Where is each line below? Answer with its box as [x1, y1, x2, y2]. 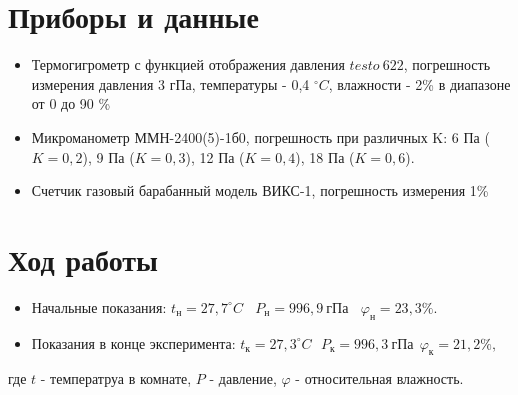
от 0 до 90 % [31, 93, 111, 114]
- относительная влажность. [295, 368, 464, 389]
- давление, [209, 368, 277, 389]
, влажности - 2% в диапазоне [328, 73, 511, 94]
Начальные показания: [31, 296, 167, 317]
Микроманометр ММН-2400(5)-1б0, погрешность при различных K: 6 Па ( [31, 126, 490, 147]
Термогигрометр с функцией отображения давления [31, 54, 345, 75]
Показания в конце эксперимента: [31, 332, 236, 353]
